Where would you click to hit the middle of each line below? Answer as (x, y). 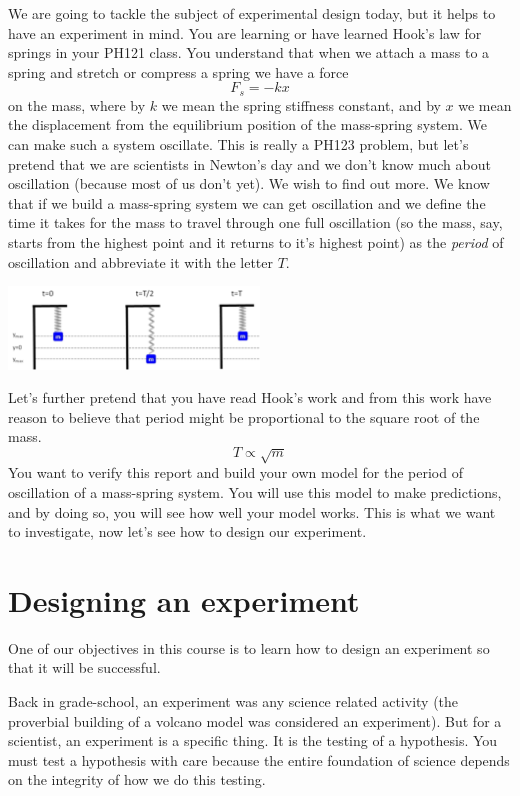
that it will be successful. (84, 667)
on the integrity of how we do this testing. (137, 779)
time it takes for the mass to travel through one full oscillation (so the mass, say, (255, 222)
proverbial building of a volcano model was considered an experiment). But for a (255, 720)
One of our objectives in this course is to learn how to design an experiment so (249, 647)
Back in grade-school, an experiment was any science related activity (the (233, 701)
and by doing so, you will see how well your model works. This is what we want (252, 511)
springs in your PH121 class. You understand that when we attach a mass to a (249, 52)
